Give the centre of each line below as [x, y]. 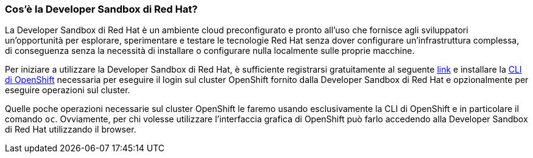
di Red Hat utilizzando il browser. [71, 130]
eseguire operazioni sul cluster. [68, 90]
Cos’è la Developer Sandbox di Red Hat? [101, 9]
